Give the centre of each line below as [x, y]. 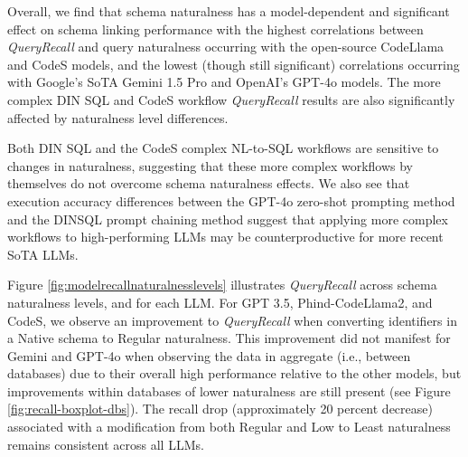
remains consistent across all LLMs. [106, 444]
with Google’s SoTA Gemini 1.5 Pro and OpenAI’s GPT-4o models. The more [224, 82]
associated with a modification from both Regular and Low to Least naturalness [229, 427]
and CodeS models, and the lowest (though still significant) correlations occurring [234, 64]
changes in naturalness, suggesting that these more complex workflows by [211, 165]
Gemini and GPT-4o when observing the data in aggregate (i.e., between [209, 355]
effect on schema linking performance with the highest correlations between [215, 29]
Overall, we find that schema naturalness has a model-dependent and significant [229, 11]
